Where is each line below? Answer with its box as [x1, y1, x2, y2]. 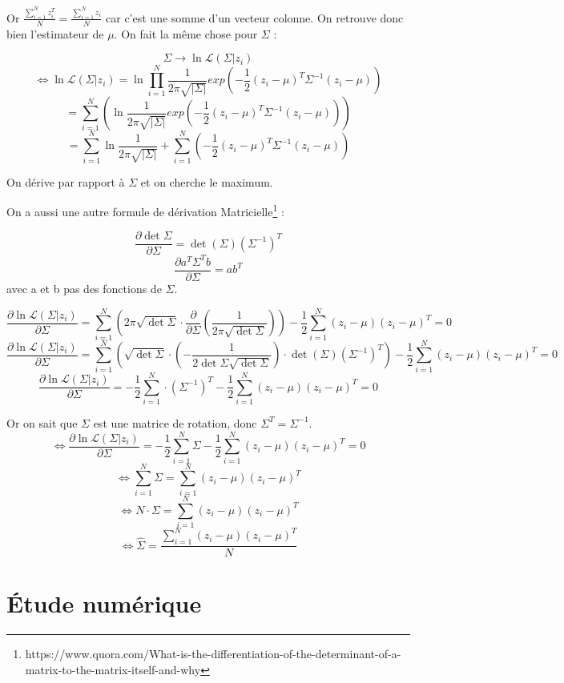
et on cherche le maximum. [140, 173, 273, 190]
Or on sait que [6, 414, 78, 431]
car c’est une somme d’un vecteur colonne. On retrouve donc [106, 9, 404, 26]
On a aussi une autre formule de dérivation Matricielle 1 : [6, 201, 284, 219]
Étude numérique [6, 587, 202, 620]
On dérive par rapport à [6, 173, 125, 190]
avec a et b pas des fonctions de [6, 279, 162, 296]
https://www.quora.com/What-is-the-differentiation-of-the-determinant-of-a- [25, 645, 401, 662]
